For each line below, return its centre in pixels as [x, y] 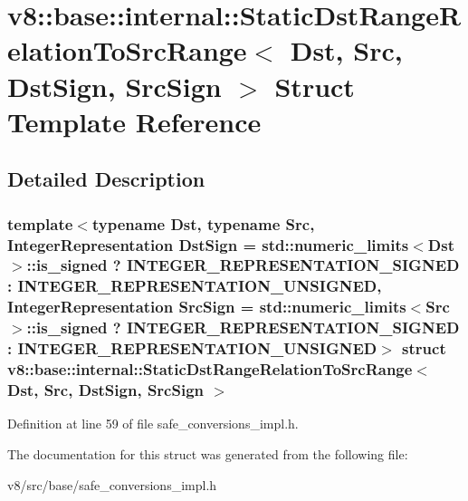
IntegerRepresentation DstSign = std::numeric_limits [208, 244]
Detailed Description [106, 179]
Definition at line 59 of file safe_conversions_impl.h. [153, 424]
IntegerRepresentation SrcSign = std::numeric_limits [207, 307]
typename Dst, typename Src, [203, 223]
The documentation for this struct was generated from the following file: [208, 453]
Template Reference [134, 121]
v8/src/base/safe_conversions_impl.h [112, 484]
